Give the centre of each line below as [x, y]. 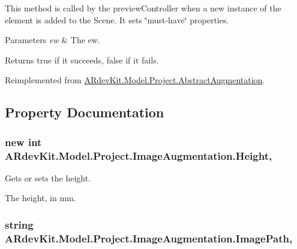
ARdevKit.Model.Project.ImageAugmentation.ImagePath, [149, 238]
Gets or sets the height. [48, 177]
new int [23, 142]
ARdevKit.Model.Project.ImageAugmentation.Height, [139, 155]
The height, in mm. [40, 198]
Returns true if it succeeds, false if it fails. [82, 60]
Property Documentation [85, 112]
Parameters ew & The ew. [52, 40]
